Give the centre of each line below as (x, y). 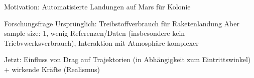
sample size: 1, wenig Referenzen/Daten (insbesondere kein (95, 33)
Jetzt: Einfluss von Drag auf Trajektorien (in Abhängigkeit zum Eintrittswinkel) (128, 59)
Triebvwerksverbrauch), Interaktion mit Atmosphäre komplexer (101, 42)
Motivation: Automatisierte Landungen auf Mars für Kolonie (97, 6)
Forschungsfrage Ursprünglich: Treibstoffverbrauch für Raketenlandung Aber (122, 23)
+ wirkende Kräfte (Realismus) (52, 69)
